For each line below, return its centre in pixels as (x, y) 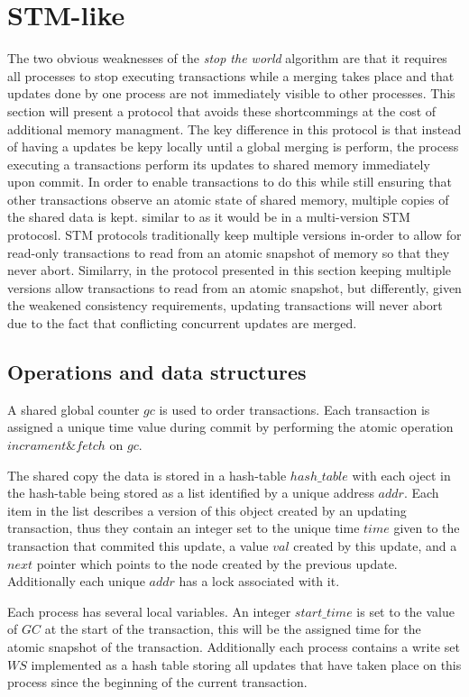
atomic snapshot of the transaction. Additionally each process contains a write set (234, 646)
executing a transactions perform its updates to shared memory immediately (219, 164)
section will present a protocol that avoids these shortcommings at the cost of (222, 110)
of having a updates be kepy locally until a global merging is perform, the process (233, 147)
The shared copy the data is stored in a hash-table (147, 475)
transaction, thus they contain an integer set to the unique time (184, 528)
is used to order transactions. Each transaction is (294, 409)
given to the (427, 528)
